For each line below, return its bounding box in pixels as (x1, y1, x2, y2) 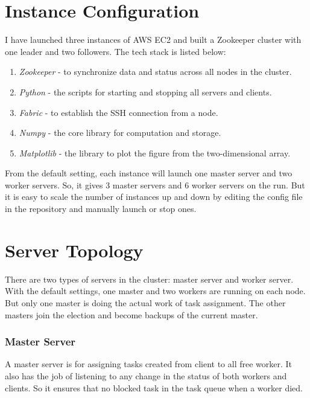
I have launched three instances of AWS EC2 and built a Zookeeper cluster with (5, 33, 302, 46)
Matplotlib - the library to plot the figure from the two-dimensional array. (19, 146, 291, 159)
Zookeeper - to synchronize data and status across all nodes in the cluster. (19, 65, 292, 78)
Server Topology (5, 237, 144, 262)
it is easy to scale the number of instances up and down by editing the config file (5, 190, 303, 203)
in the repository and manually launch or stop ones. (5, 202, 197, 215)
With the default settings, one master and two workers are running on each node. (5, 284, 306, 297)
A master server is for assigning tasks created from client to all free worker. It (5, 358, 293, 370)
